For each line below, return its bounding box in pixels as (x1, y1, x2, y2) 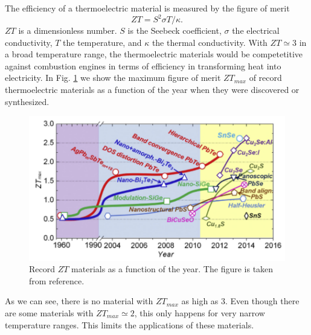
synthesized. (5, 95, 50, 107)
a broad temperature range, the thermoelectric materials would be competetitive (5, 48, 303, 60)
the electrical (232, 24, 280, 37)
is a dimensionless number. (18, 24, 117, 37)
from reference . (29, 274, 85, 287)
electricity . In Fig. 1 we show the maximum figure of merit (5, 71, 221, 84)
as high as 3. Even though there (181, 295, 300, 307)
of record (249, 71, 282, 84)
